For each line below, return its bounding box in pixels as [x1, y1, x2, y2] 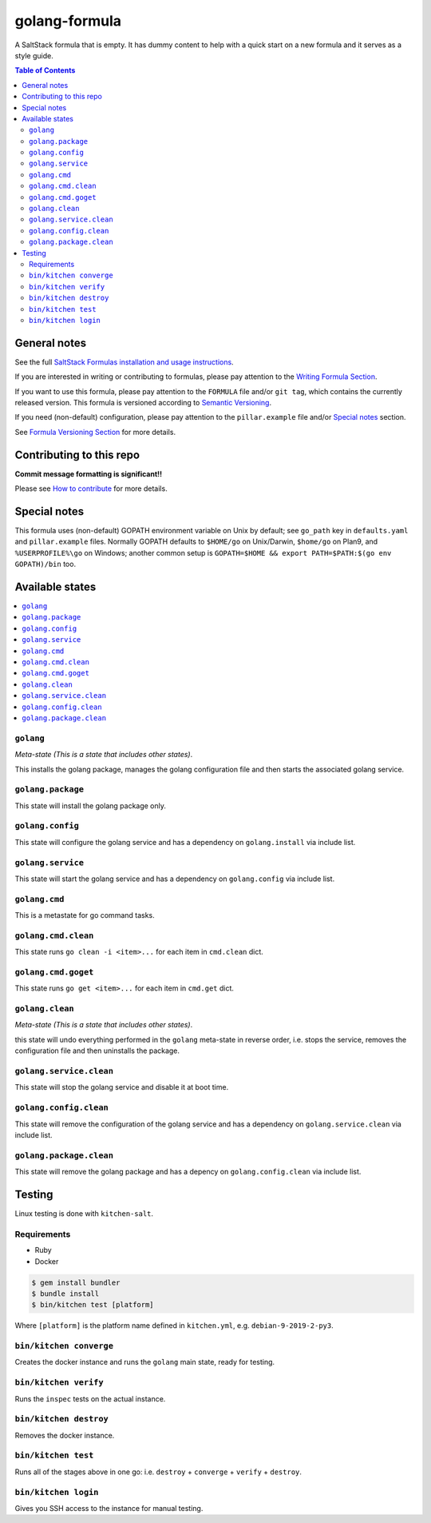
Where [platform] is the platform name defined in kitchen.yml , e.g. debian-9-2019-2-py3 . [14, 1321, 334, 1330]
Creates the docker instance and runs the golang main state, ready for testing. [14, 1358, 275, 1367]
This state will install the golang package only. [14, 800, 167, 811]
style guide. [14, 50, 53, 60]
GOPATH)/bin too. [14, 560, 76, 569]
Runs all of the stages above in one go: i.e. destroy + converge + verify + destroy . [14, 1467, 302, 1477]
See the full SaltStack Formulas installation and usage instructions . [14, 357, 235, 367]
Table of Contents [14, 66, 76, 75]
